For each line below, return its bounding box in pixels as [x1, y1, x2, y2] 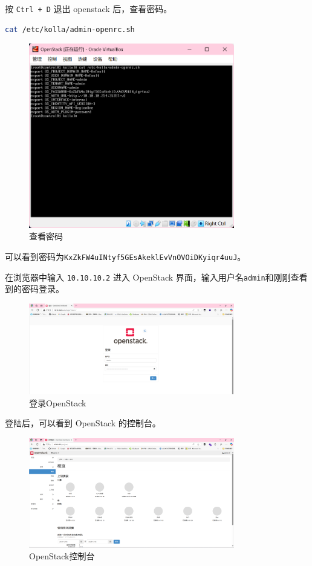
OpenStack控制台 [29, 550, 95, 562]
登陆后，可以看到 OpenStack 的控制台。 [5, 417, 161, 429]
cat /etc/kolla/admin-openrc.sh [5, 25, 135, 34]
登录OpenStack [29, 396, 86, 409]
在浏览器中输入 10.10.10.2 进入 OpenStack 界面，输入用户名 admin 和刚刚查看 [5, 270, 308, 283]
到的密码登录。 [5, 282, 64, 295]
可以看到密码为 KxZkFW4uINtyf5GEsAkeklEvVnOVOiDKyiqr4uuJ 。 [5, 250, 246, 262]
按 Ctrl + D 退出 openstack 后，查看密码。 [5, 2, 172, 15]
